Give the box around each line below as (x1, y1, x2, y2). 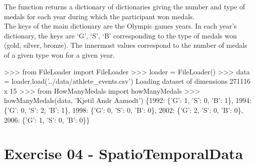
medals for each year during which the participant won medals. (4, 11, 195, 21)
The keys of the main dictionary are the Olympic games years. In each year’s (4, 21, 237, 31)
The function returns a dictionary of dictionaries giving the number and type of (4, 1, 245, 11)
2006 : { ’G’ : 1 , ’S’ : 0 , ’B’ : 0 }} (4, 114, 90, 125)
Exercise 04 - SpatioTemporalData (4, 143, 243, 164)
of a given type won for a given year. (4, 49, 115, 60)
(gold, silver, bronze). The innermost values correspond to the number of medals (4, 40, 248, 50)
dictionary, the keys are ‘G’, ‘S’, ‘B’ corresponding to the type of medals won (4, 30, 237, 40)
